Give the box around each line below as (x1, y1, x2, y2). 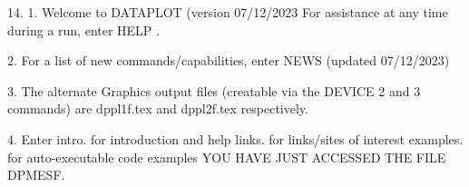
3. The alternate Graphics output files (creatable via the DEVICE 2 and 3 (7, 81, 421, 100)
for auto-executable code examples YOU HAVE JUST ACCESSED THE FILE (7, 147, 446, 166)
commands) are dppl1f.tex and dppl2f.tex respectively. (7, 99, 308, 118)
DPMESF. (7, 165, 65, 184)
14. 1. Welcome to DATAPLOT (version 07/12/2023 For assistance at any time (7, 3, 448, 21)
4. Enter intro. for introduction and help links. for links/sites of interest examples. (7, 129, 464, 148)
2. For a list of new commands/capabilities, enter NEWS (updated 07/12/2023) (7, 51, 450, 70)
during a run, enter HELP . (7, 20, 160, 39)
